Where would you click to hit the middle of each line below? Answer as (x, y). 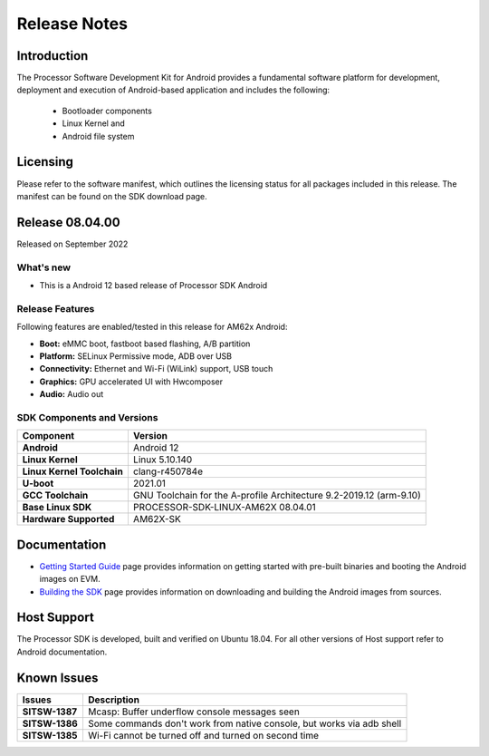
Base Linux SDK (57, 508)
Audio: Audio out (72, 394)
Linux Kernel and (94, 123)
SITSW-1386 (50, 723)
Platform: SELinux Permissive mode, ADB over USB (136, 356)
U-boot (38, 483)
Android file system (98, 136)
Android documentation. (62, 652)
